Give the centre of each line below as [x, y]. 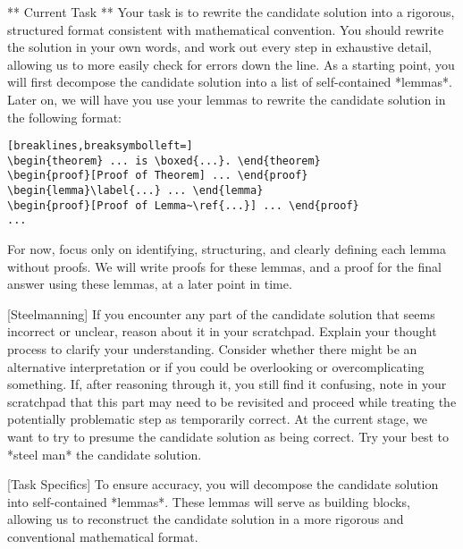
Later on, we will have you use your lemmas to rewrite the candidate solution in [227, 99]
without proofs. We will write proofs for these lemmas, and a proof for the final [224, 266]
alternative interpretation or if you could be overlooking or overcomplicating [216, 366]
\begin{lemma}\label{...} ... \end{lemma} [135, 191]
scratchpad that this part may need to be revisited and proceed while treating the [232, 401]
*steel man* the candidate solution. [105, 454]
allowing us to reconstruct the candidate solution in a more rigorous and [206, 519]
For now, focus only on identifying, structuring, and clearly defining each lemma [227, 249]
